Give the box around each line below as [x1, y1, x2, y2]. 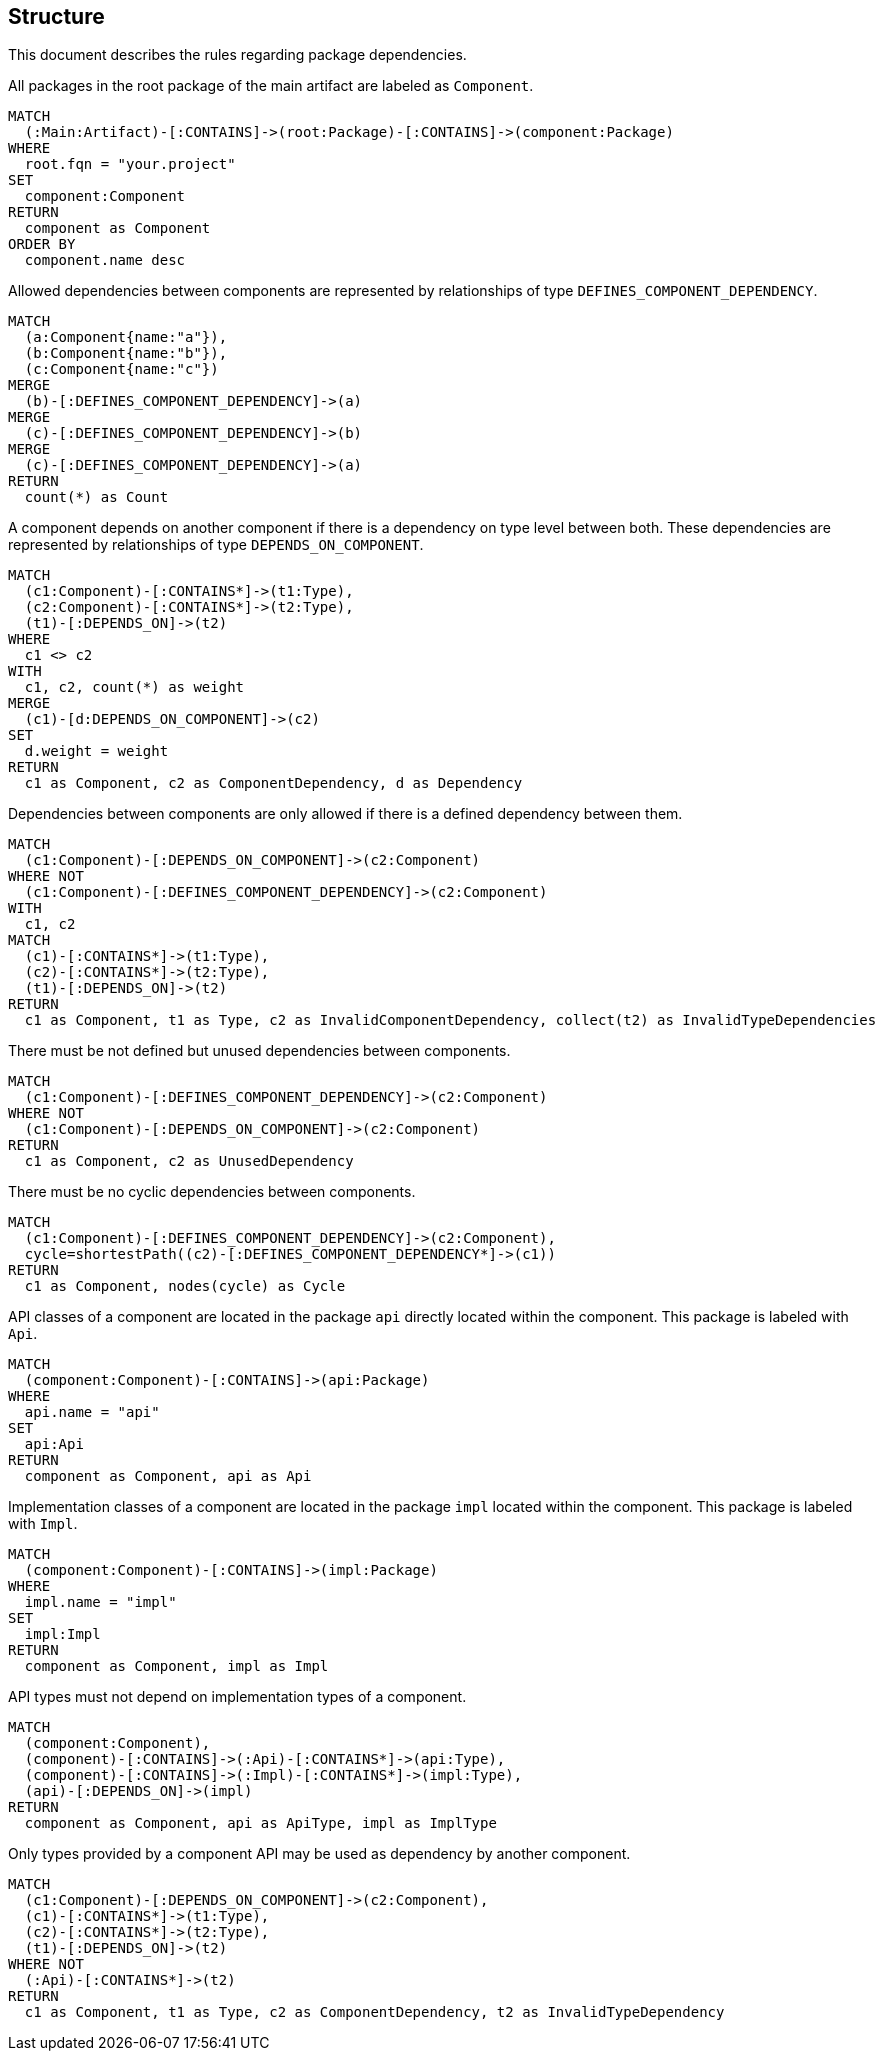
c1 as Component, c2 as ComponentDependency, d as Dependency [24, 775, 523, 792]
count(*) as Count [24, 489, 169, 506]
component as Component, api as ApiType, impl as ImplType [24, 1815, 497, 1832]
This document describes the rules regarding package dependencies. [8, 46, 467, 64]
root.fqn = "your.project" [24, 156, 236, 173]
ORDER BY [8, 236, 76, 253]
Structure [8, 4, 105, 29]
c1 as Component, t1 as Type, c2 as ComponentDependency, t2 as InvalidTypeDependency [24, 2004, 725, 2021]
